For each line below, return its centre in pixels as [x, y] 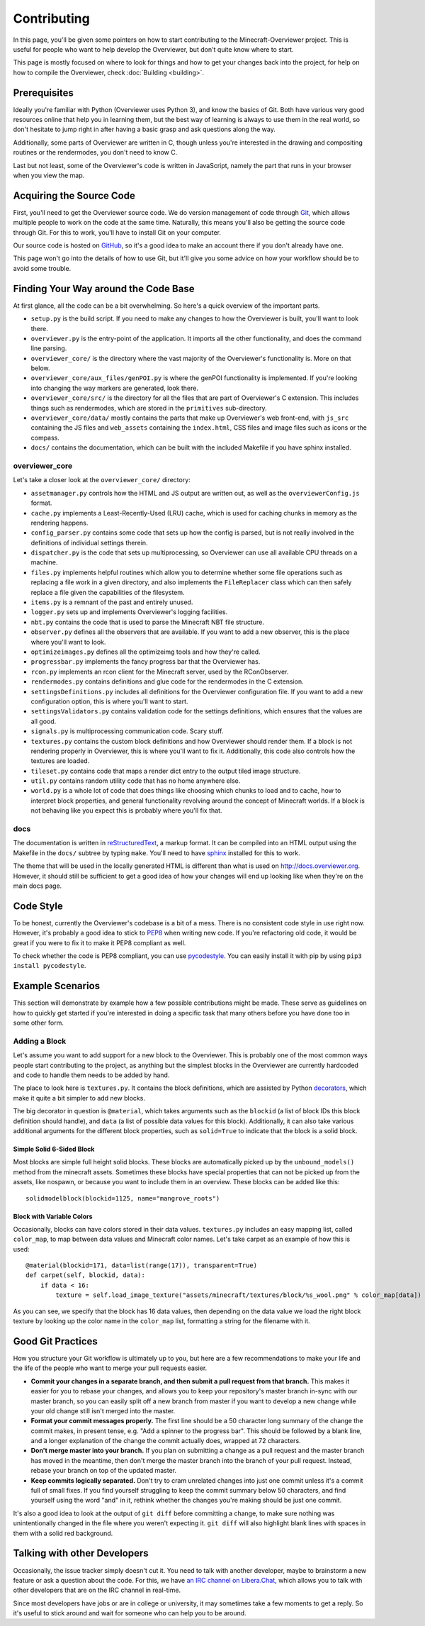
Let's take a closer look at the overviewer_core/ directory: [102, 480]
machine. [44, 562]
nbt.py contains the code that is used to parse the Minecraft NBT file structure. [148, 622]
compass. [45, 438]
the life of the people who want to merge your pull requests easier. [110, 1368]
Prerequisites [43, 93]
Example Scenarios [57, 986]
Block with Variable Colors [53, 1216]
